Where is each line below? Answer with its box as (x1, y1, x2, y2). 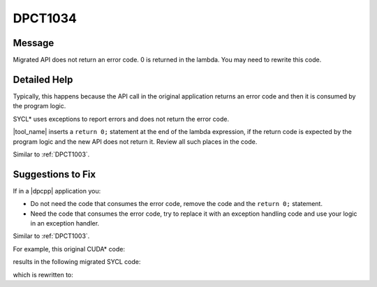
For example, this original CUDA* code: (13, 244, 126, 253)
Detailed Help (13, 73, 73, 85)
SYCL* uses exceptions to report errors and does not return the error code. (13, 115, 230, 123)
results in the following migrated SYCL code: (13, 258, 141, 266)
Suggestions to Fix (13, 168, 96, 180)
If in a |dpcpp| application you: (13, 186, 101, 195)
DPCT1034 (13, 10, 77, 26)
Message (13, 37, 54, 49)
